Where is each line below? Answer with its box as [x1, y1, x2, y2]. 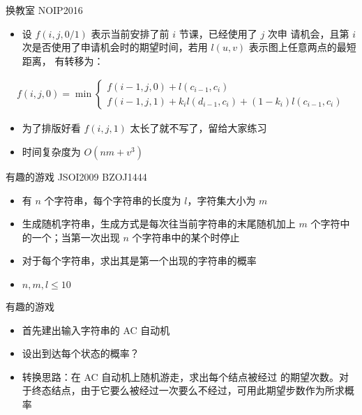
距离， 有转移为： [22, 53, 104, 68]
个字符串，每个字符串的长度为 [44, 193, 181, 207]
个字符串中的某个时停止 [132, 229, 240, 244]
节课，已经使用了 [179, 26, 257, 40]
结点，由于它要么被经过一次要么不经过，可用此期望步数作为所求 [51, 383, 345, 398]
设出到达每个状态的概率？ [22, 346, 139, 361]
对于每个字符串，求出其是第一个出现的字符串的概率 [22, 253, 257, 268]
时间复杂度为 [22, 144, 81, 158]
